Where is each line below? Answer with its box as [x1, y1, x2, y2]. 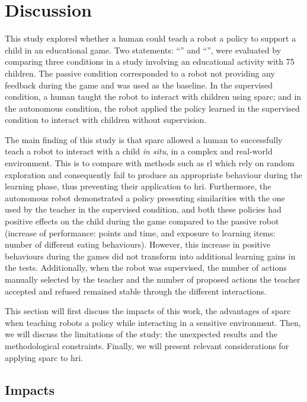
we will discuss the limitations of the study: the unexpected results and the [5, 328, 277, 340]
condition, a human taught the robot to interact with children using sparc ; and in [5, 90, 302, 103]
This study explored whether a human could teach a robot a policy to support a [5, 32, 296, 45]
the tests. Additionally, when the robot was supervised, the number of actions [5, 261, 287, 274]
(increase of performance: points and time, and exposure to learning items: [5, 226, 276, 239]
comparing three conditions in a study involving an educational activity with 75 [5, 55, 295, 68]
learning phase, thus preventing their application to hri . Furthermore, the [5, 180, 271, 192]
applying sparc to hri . [5, 351, 84, 363]
